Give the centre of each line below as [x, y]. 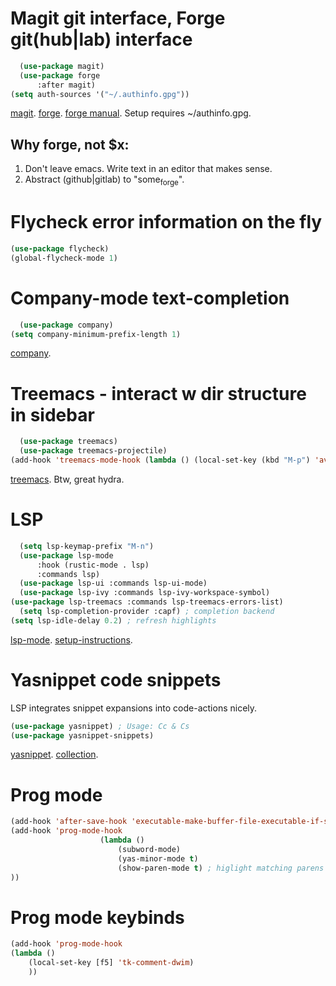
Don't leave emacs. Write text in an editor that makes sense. [148, 169]
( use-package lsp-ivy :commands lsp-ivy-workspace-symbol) [145, 593]
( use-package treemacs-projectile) [93, 451]
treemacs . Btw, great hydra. [67, 479]
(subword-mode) [149, 850]
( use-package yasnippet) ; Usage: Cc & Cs [100, 726]
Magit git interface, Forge [118, 18]
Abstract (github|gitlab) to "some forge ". [104, 180]
